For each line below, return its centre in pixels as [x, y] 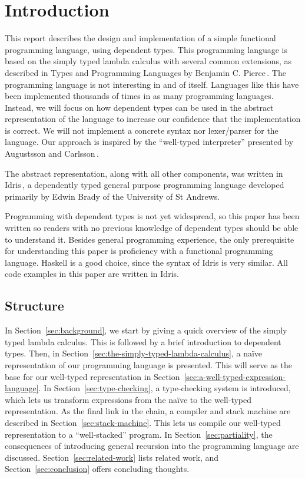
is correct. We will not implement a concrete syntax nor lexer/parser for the [142, 130]
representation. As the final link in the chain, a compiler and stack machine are [148, 411]
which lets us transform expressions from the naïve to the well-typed [128, 399]
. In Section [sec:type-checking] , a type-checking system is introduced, [165, 388]
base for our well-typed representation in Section [92, 376]
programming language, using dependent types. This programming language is [146, 49]
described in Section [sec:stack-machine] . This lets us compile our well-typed [143, 422]
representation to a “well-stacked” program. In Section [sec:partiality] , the [139, 434]
